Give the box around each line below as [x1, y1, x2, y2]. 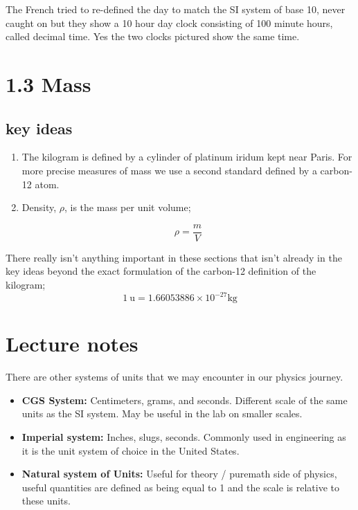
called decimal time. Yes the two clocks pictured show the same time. [6, 29, 300, 44]
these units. [21, 493, 71, 508]
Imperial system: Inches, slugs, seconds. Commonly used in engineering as [21, 429, 346, 444]
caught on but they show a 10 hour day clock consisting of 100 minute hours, [6, 15, 333, 30]
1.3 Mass [6, 69, 91, 98]
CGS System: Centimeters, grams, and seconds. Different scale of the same [21, 392, 348, 407]
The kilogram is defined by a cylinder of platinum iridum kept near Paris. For [21, 149, 352, 164]
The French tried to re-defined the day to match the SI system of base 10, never [6, 2, 346, 16]
